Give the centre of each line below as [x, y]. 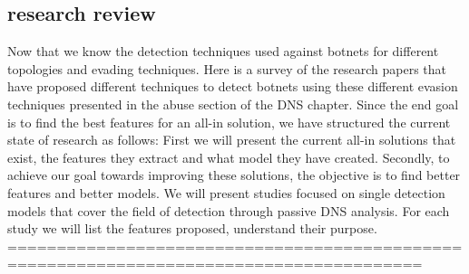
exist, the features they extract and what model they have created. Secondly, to [229, 157]
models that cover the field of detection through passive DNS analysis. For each [229, 210]
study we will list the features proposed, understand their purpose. [192, 228]
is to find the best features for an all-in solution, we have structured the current [229, 122]
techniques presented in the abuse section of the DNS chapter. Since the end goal [233, 104]
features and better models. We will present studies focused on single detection [226, 192]
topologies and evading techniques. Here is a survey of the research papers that [227, 68]
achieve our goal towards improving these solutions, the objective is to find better [234, 175]
